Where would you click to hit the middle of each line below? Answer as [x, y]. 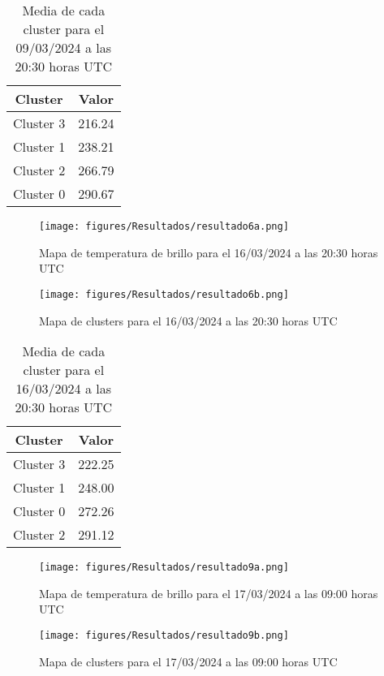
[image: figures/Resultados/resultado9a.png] [164, 568]
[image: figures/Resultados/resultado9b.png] [164, 635]
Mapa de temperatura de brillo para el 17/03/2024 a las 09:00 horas [209, 593]
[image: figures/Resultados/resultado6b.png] [164, 294]
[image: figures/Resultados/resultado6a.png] [164, 226]
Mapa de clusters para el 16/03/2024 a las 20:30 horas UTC [188, 320]
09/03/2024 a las [63, 47]
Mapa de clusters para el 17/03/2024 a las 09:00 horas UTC [188, 661]
